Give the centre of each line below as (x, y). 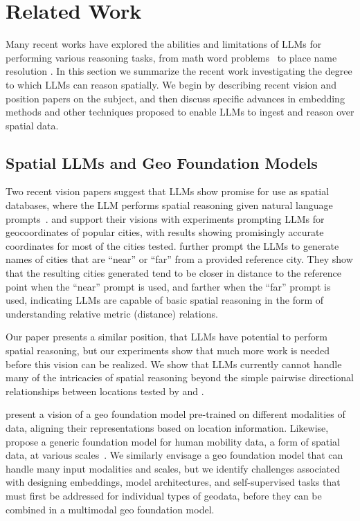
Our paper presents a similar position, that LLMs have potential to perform (166, 337)
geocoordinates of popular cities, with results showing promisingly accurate (165, 232)
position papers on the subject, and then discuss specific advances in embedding (175, 98)
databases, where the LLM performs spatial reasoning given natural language (169, 205)
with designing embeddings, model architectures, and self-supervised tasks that (173, 482)
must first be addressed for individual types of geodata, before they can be (164, 495)
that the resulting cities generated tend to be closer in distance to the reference (174, 273)
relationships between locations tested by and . (105, 391)
